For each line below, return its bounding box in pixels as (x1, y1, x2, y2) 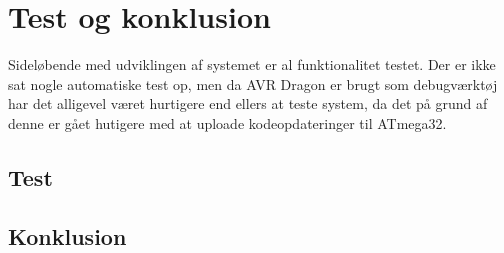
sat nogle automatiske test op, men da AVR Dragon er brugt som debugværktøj (8, 73, 498, 94)
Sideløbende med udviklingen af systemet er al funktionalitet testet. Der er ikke (8, 54, 496, 75)
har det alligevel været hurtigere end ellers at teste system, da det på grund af (8, 93, 488, 114)
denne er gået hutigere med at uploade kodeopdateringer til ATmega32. (8, 112, 447, 133)
